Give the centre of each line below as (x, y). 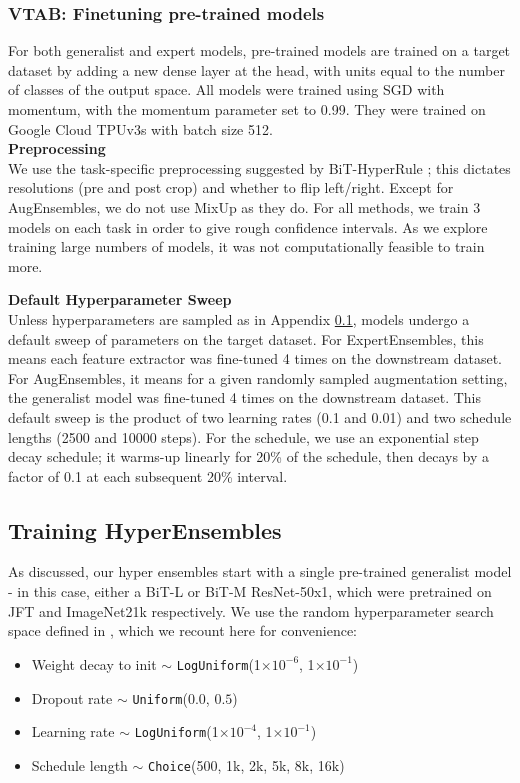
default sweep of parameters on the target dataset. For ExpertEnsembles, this (246, 338)
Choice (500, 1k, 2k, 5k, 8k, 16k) (246, 764)
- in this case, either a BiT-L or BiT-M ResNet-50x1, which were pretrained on (250, 591)
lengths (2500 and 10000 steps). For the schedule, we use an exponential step (243, 436)
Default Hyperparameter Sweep (120, 299)
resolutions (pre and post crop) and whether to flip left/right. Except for (231, 187)
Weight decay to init (94, 663)
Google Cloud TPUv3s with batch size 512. (140, 128)
